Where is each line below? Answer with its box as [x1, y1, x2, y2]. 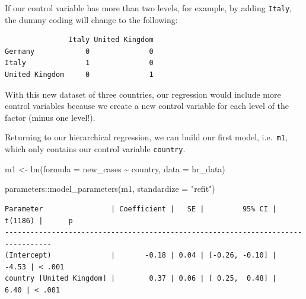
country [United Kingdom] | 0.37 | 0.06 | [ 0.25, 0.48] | [5, 274, 277, 283]
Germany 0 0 [5, 47, 154, 56]
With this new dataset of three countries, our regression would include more [5, 88, 281, 100]
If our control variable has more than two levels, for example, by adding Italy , [5, 2, 292, 14]
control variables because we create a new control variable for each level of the [5, 99, 289, 112]
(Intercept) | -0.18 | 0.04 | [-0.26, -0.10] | [5, 251, 277, 260]
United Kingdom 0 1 [5, 70, 154, 79]
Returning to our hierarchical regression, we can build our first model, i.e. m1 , [5, 131, 288, 143]
